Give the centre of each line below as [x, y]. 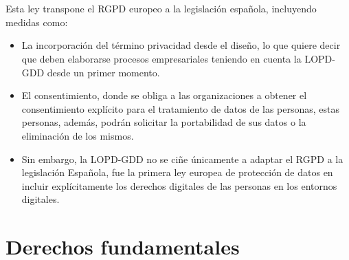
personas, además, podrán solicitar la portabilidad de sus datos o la [164, 122]
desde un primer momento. [103, 72]
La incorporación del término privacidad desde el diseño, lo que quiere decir [181, 45]
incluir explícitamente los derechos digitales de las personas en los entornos [179, 185]
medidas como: [37, 22]
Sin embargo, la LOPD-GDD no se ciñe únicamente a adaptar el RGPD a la [182, 159]
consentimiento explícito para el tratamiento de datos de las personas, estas [181, 108]
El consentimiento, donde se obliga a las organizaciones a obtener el [164, 95]
